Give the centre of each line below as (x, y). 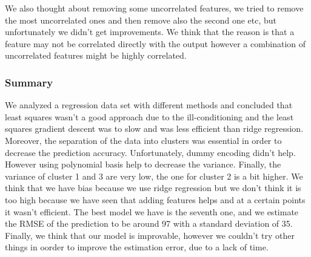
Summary (29, 82)
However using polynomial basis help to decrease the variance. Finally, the (143, 164)
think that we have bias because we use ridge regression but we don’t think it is (153, 188)
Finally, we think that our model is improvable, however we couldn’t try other (150, 235)
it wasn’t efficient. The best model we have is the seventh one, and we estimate (152, 211)
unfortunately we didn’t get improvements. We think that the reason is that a (150, 32)
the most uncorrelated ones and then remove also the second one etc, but (141, 20)
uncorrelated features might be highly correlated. (96, 55)
